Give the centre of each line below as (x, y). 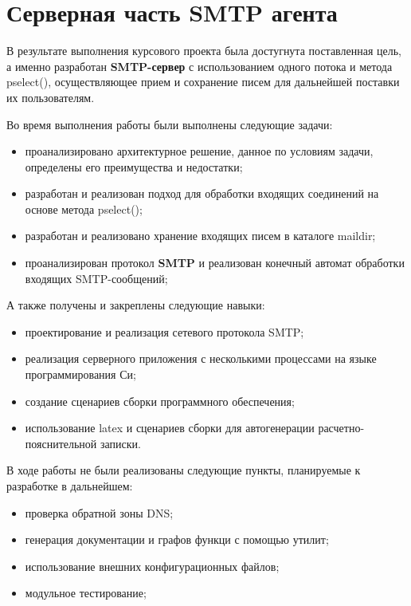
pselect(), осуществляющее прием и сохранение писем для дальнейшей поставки (203, 82)
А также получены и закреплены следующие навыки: (136, 305)
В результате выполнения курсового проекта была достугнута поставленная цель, (204, 51)
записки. (121, 443)
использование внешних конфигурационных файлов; (152, 566)
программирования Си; (80, 374)
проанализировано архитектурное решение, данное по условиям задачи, (199, 151)
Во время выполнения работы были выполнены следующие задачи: (170, 124)
